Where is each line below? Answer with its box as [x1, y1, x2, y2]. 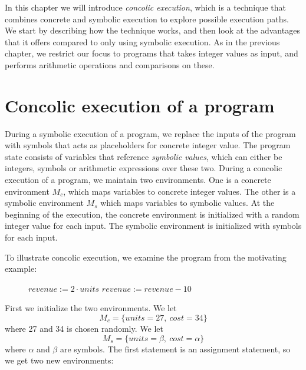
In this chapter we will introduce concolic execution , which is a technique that [5, 1, 286, 13]
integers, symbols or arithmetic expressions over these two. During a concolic [5, 162, 282, 174]
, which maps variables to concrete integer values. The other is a [63, 185, 296, 197]
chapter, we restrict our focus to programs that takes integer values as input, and [5, 47, 298, 59]
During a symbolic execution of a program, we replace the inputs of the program [5, 127, 296, 139]
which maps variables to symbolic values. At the [100, 196, 275, 209]
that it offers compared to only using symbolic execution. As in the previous [5, 35, 280, 48]
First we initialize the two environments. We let [5, 302, 177, 314]
